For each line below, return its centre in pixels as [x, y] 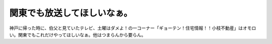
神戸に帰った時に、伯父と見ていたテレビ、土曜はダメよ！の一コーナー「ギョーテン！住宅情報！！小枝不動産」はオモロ [133, 28]
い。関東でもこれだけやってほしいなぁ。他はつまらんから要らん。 [78, 34]
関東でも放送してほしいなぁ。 [71, 13]
